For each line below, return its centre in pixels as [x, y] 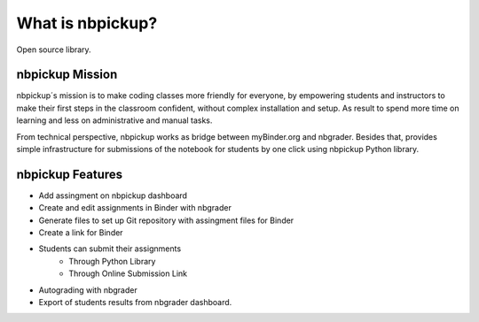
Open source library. [54, 50]
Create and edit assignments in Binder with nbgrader [135, 208]
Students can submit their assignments [110, 249]
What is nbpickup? [87, 23]
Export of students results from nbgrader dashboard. [135, 303]
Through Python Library [112, 261]
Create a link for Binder [81, 233]
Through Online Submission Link [128, 273]
